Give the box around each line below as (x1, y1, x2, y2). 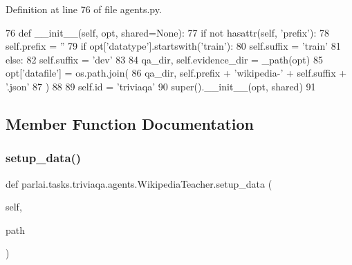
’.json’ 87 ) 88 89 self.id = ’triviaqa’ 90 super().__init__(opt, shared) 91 (6, 79, 316, 93)
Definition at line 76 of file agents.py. (6, 2, 162, 16)
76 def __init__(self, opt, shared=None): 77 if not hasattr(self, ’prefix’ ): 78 (6, 25, 329, 39)
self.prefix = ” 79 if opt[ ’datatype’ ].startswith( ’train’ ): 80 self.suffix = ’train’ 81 (6, 39, 341, 53)
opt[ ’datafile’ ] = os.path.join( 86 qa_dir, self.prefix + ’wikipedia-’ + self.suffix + (6, 66, 347, 80)
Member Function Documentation (6, 112, 254, 134)
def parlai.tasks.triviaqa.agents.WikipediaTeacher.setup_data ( (6, 176, 272, 190)
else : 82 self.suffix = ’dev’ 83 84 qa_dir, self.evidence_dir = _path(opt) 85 (6, 52, 323, 66)
